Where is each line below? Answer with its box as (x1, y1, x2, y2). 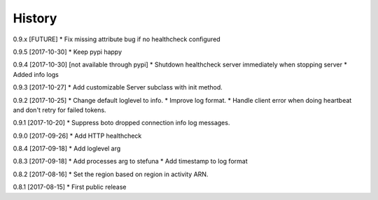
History (13, 10, 57, 26)
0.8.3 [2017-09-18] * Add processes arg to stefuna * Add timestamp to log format (13, 157, 248, 166)
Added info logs (13, 70, 59, 78)
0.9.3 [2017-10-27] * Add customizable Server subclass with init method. (13, 83, 223, 92)
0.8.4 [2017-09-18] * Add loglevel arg (13, 144, 121, 153)
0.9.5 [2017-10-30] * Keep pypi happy (13, 48, 122, 56)
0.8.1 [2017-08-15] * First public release (13, 183, 127, 192)
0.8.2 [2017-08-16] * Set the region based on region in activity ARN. (13, 170, 209, 178)
